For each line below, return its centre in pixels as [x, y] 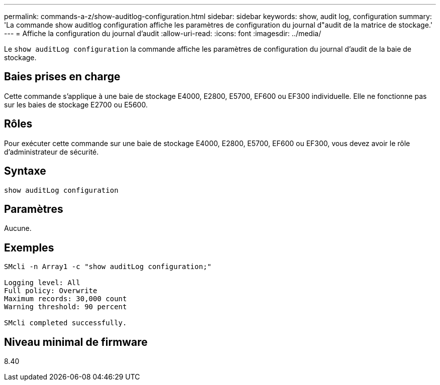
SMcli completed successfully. [66, 323]
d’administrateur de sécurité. [51, 152]
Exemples [29, 247]
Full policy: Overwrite [51, 291]
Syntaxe [25, 171]
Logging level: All [42, 283]
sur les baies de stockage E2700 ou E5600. [76, 104]
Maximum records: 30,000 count [66, 299]
